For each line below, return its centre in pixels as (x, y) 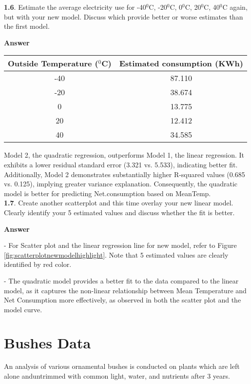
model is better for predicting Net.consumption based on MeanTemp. (107, 193)
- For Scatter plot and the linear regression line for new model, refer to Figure (120, 245)
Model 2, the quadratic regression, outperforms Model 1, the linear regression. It (124, 155)
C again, (235, 7)
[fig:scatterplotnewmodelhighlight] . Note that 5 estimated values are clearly (116, 254)
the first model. (27, 26)
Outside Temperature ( (53, 63)
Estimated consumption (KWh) (181, 63)
